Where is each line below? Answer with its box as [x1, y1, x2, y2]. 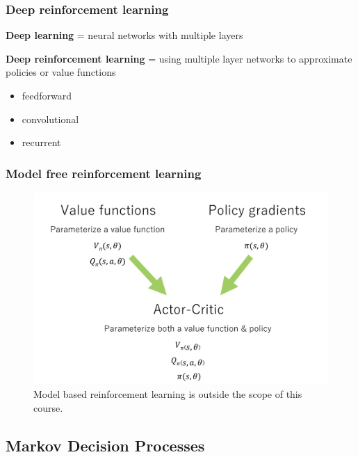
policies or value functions [6, 65, 116, 79]
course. [33, 400, 63, 415]
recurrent [22, 135, 61, 150]
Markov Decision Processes [6, 434, 205, 456]
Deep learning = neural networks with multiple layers [6, 28, 243, 42]
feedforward [22, 88, 72, 102]
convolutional [22, 111, 79, 126]
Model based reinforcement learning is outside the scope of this [33, 386, 302, 401]
